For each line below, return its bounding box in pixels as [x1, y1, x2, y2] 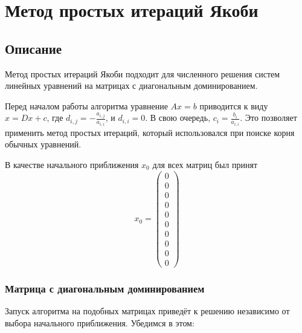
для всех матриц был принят [152, 158, 258, 171]
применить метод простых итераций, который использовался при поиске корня [5, 126, 295, 138]
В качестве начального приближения [5, 158, 139, 171]
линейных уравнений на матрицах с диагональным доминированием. [5, 79, 258, 92]
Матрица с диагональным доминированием [5, 280, 205, 296]
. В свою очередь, [145, 111, 211, 124]
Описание [5, 39, 62, 57]
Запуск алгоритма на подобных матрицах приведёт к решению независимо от [5, 305, 290, 317]
